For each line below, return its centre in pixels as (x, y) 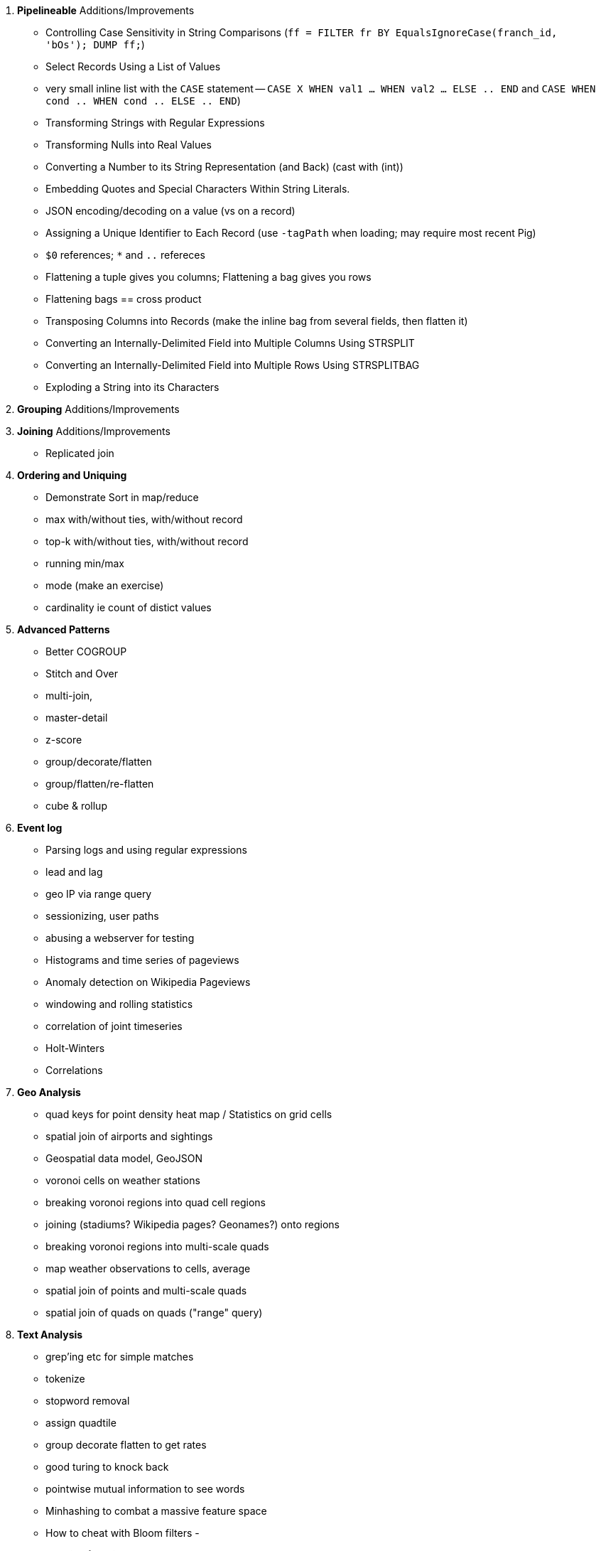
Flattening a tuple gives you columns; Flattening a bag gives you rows (209, 277)
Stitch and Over (82, 673)
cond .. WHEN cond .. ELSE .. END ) (143, 101)
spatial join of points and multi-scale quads (146, 1290)
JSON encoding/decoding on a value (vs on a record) (170, 211)
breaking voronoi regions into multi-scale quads (157, 1246)
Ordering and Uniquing (72, 475)
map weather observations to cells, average (148, 1268)
